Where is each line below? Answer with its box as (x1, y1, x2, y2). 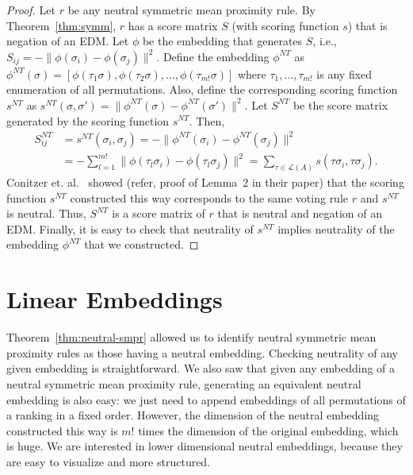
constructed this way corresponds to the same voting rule (70, 189, 349, 206)
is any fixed (316, 65, 373, 82)
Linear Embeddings (6, 283, 223, 315)
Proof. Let (6, 2, 55, 17)
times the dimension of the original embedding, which (138, 422, 399, 438)
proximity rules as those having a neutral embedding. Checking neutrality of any (6, 344, 398, 361)
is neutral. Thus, (6, 205, 86, 222)
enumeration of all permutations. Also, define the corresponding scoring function (6, 81, 398, 98)
